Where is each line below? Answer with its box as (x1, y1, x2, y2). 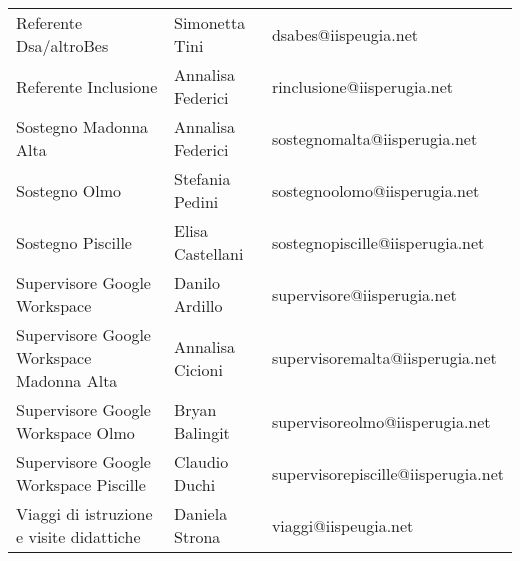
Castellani (174, 242, 244, 265)
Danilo (174, 271, 221, 294)
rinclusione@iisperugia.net (271, 74, 454, 98)
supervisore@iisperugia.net (271, 282, 457, 306)
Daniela (174, 502, 228, 525)
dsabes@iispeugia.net (271, 22, 418, 46)
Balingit (174, 421, 230, 444)
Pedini (174, 190, 219, 213)
